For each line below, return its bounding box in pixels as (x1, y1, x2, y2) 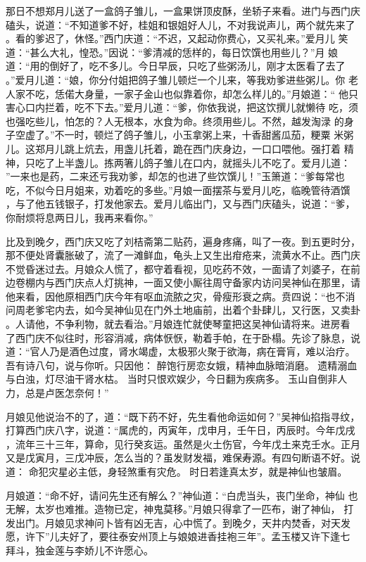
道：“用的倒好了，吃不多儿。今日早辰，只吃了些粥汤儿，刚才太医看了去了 (6, 58, 346, 73)
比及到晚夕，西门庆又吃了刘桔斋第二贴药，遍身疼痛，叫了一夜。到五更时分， (6, 234, 360, 248)
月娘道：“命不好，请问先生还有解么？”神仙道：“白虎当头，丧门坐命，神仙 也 (6, 487, 358, 502)
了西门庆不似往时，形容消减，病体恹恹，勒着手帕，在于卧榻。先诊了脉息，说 (6, 330, 360, 345)
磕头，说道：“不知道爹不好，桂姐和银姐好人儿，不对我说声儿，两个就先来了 (6, 17, 355, 32)
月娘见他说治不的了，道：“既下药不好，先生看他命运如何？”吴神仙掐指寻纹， (6, 409, 360, 423)
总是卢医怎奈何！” (25, 385, 109, 400)
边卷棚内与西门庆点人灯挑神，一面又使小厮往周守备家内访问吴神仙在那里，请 (6, 275, 360, 290)
